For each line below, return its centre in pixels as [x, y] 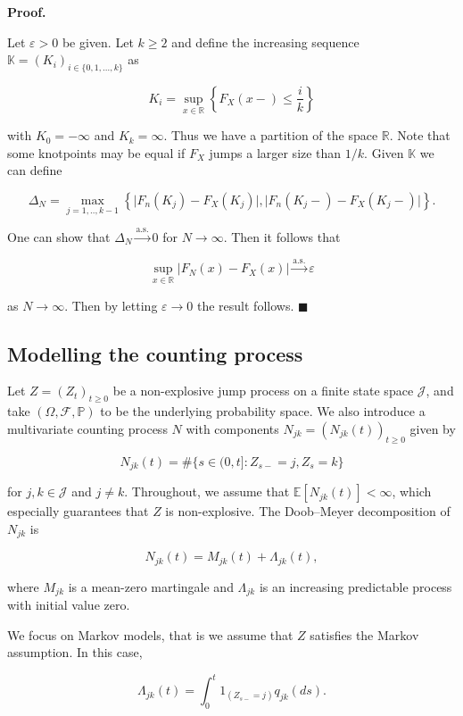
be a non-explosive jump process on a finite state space [263, 391]
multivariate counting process [87, 428]
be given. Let [98, 42]
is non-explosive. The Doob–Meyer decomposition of [308, 511]
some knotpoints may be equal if [96, 152]
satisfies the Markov [364, 634]
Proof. [27, 12]
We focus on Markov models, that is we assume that [150, 634]
